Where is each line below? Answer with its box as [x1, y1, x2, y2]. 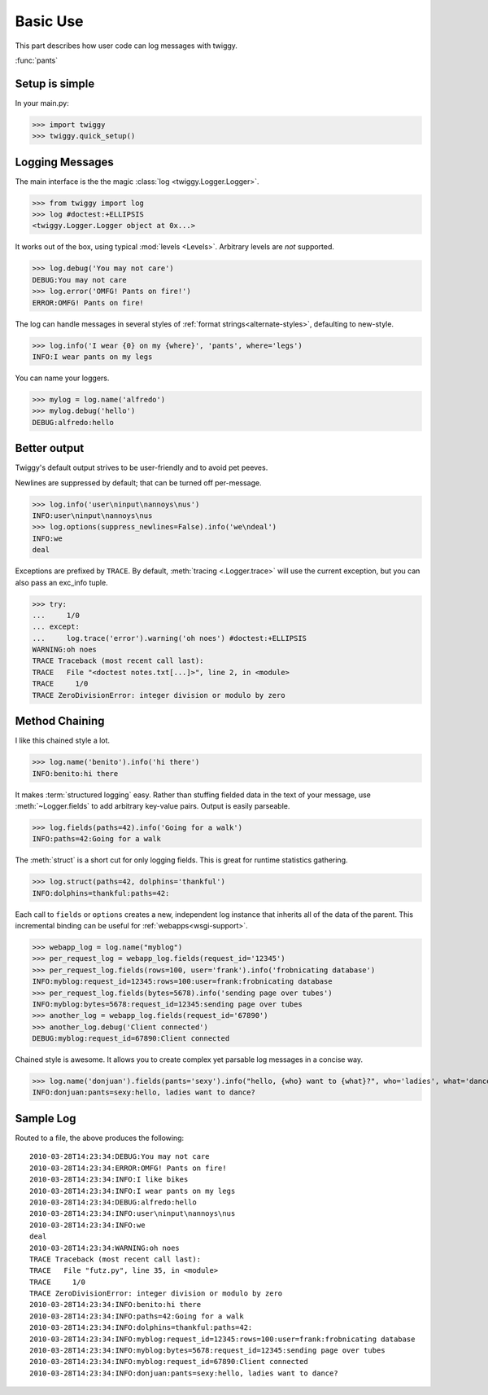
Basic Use [15, 12, 85, 30]
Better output [15, 441, 85, 455]
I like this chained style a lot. [15, 735, 110, 745]
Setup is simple [15, 77, 95, 90]
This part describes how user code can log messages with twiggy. [15, 41, 237, 50]
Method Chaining [15, 714, 105, 728]
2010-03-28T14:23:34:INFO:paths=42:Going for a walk [29, 1311, 244, 1321]
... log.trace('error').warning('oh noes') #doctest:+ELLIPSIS [32, 634, 307, 643]
